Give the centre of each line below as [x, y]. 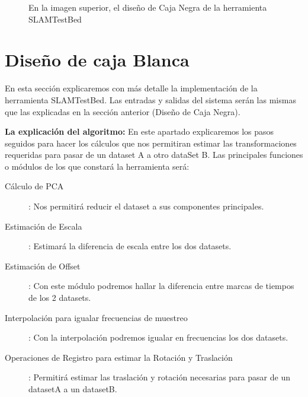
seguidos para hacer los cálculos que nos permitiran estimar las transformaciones [151, 143]
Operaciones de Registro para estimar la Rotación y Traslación [119, 357]
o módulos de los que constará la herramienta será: [97, 166]
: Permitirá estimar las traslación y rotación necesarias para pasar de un [159, 377]
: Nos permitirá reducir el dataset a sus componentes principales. [146, 206]
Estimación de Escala [44, 226]
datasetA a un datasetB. [73, 389]
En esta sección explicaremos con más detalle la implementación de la [131, 88]
